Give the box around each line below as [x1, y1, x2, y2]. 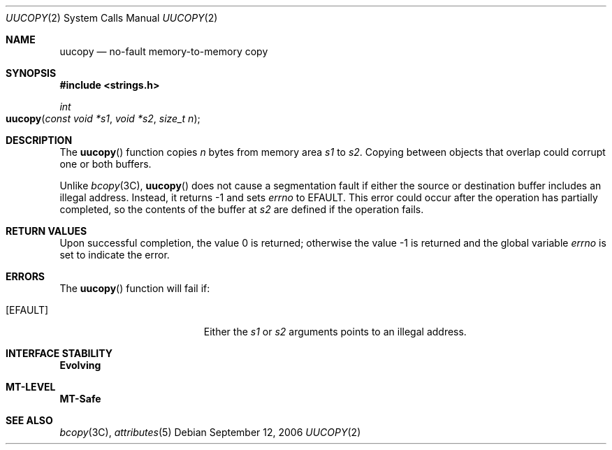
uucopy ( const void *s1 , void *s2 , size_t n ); [6, 112, 201, 124]
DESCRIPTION [6, 134, 73, 146]
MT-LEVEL [6, 381, 56, 393]
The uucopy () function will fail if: [59, 282, 210, 294]
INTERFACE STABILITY [6, 347, 112, 359]
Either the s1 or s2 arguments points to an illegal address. [203, 326, 467, 337]
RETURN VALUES [6, 225, 87, 237]
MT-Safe [59, 393, 101, 405]
